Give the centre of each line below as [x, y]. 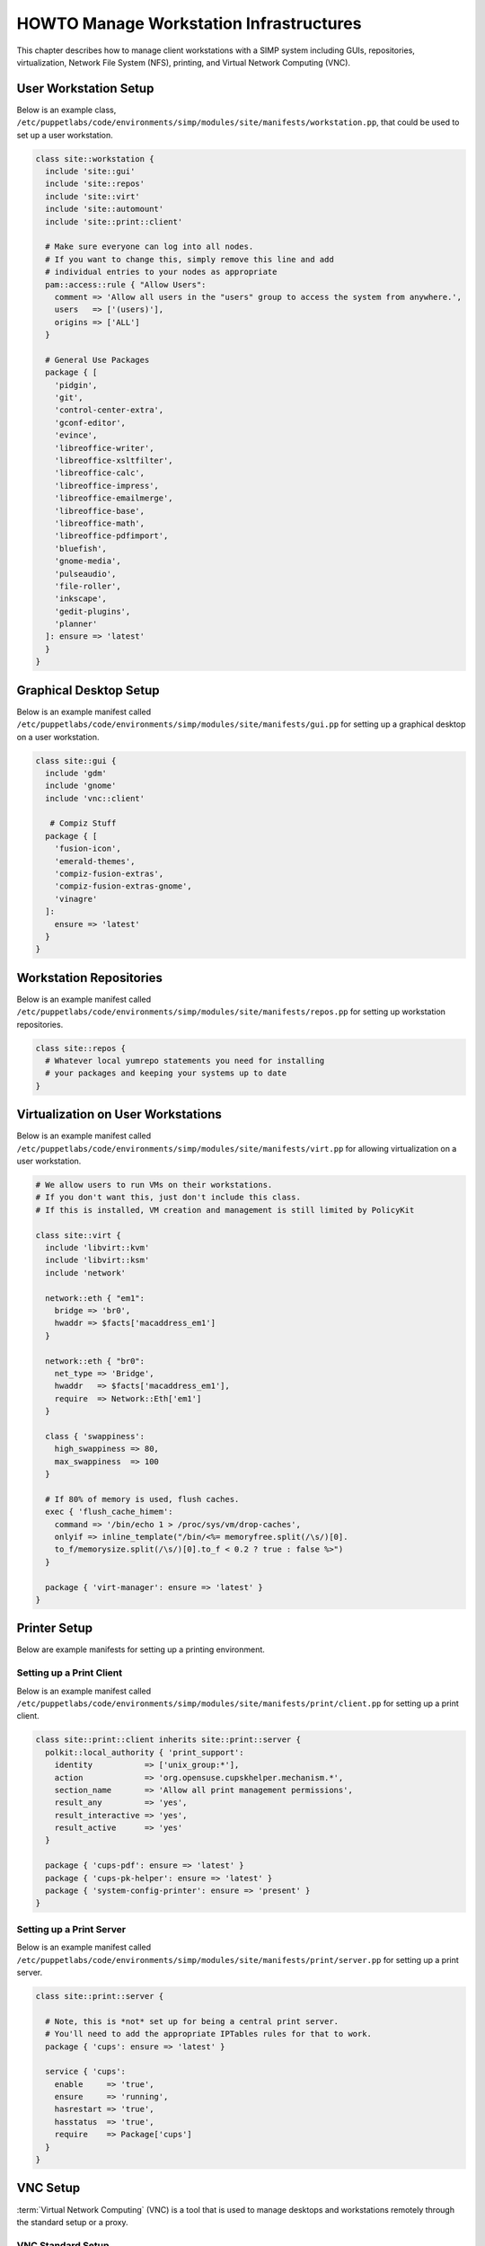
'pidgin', [76, 385]
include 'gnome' [81, 786]
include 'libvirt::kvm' [97, 1248]
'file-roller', [88, 586]
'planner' [76, 624]
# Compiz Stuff [83, 823]
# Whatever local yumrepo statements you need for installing [185, 1061]
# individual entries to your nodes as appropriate [161, 272]
